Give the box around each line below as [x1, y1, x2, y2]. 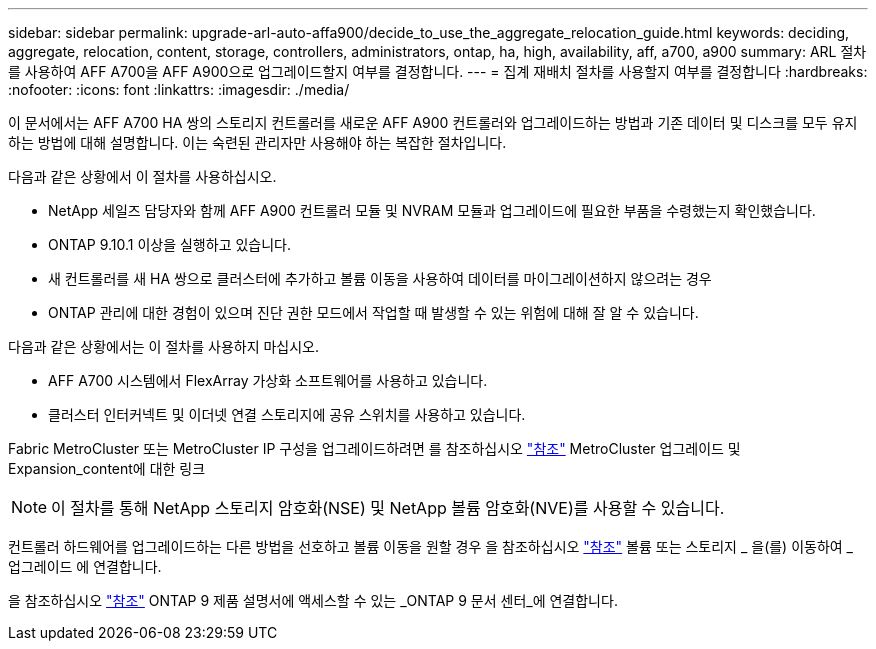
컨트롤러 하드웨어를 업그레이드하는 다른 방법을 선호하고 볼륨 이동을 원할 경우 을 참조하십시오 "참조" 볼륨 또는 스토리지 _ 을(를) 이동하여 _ [8, 538, 854, 555]
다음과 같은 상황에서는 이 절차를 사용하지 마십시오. [8, 338, 320, 355]
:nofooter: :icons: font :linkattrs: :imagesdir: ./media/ [8, 81, 350, 98]
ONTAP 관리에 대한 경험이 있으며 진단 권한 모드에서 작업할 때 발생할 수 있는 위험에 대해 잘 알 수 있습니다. [48, 304, 699, 321]
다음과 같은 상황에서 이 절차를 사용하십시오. [8, 168, 277, 185]
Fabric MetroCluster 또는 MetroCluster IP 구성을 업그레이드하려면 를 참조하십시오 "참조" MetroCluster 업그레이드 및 [8, 440, 741, 457]
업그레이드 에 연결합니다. [8, 558, 162, 575]
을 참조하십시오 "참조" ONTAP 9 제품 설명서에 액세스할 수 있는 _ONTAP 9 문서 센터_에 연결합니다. [8, 592, 618, 609]
